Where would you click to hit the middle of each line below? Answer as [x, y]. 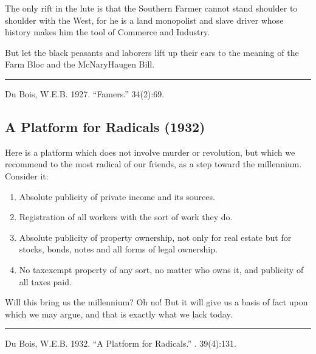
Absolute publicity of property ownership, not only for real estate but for [155, 237]
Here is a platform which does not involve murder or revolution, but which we [150, 152]
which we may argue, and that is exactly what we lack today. [119, 314]
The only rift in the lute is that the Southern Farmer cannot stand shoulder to [151, 8]
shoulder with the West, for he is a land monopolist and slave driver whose [144, 20]
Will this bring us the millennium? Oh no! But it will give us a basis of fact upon [156, 302]
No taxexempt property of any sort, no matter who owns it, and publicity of [161, 269]
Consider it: [27, 175]
